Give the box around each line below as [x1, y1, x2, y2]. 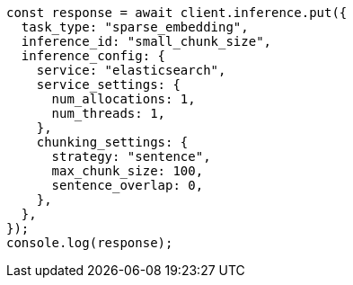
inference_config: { [21, 49, 166, 63]
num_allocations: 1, [51, 92, 196, 106]
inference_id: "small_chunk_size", [21, 34, 272, 49]
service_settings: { [36, 77, 181, 92]
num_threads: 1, [51, 106, 166, 120]
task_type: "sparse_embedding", [21, 20, 249, 34]
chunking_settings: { [36, 135, 189, 149]
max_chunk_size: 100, [51, 164, 204, 178]
